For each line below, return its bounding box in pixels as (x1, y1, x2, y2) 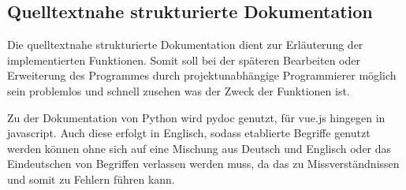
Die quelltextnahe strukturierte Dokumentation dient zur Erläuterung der (7, 36, 363, 53)
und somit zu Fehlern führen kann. (7, 170, 175, 187)
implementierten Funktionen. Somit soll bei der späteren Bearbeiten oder (7, 51, 360, 68)
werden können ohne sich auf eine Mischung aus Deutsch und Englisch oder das (7, 140, 392, 156)
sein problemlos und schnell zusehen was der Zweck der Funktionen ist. (7, 82, 350, 99)
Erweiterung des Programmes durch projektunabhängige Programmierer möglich (7, 67, 397, 84)
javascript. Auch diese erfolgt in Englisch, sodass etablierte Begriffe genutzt (7, 125, 371, 141)
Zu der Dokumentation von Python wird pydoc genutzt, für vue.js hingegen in (7, 109, 386, 125)
